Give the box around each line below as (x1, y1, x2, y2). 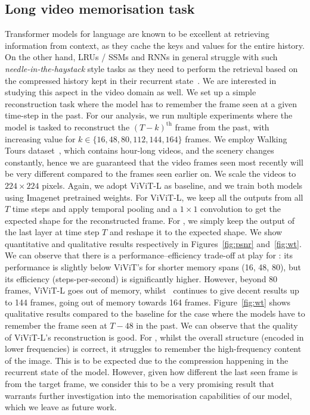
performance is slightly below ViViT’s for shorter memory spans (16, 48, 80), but (5, 261, 301, 273)
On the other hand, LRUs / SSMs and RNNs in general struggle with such (5, 51, 278, 63)
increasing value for (5, 132, 76, 145)
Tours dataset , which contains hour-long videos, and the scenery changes (5, 144, 274, 157)
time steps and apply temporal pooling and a (12, 202, 178, 215)
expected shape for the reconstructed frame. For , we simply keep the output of (5, 214, 294, 226)
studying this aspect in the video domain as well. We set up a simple (5, 86, 256, 98)
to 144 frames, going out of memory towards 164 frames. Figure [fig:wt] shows (5, 295, 291, 308)
